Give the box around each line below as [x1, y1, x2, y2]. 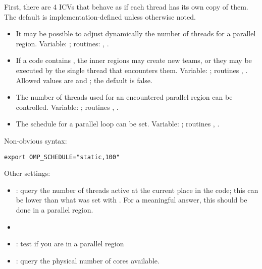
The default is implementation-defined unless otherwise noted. [4, 11, 196, 22]
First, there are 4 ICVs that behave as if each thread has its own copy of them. [4, 2, 248, 12]
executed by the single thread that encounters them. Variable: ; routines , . [16, 64, 248, 75]
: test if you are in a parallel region [16, 238, 124, 249]
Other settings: [4, 168, 50, 178]
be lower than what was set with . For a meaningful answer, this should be [16, 194, 247, 205]
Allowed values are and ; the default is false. [16, 75, 152, 85]
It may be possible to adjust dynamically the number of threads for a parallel [16, 28, 256, 39]
